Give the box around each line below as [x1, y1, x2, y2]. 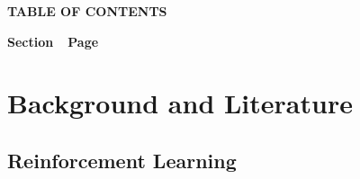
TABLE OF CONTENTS [7, 2, 167, 20]
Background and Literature [7, 85, 353, 121]
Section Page [7, 31, 99, 50]
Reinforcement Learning [7, 146, 237, 174]
